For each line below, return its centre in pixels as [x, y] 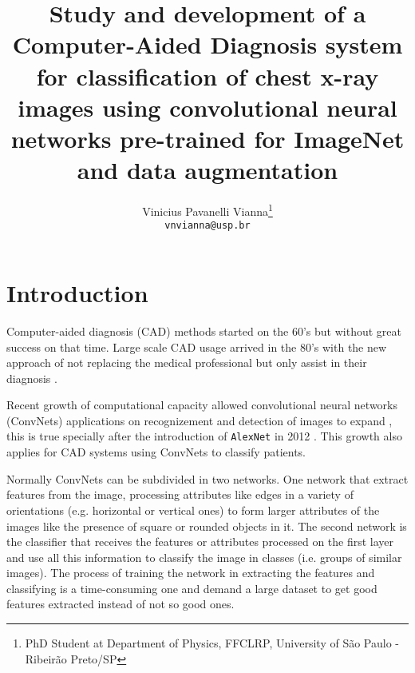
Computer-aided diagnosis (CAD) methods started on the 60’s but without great [204, 331]
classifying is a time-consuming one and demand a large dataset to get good [192, 588]
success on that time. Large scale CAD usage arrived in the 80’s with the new [197, 346]
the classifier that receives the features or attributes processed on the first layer [200, 542]
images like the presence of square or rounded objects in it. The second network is [207, 526]
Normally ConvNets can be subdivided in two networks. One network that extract [207, 478]
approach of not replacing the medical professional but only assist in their [187, 362]
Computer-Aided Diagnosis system [207, 44]
